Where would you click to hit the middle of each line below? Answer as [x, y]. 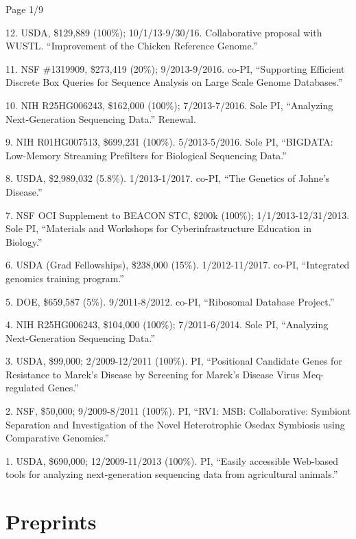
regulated [25, 388]
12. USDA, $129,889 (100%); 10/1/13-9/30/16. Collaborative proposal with [164, 32]
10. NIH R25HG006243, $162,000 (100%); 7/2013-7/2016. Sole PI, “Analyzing [169, 105]
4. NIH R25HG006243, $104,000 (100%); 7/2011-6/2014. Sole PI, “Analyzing [167, 324]
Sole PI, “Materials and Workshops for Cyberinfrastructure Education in [158, 228]
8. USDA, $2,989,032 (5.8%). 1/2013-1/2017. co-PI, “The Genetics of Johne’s [168, 178]
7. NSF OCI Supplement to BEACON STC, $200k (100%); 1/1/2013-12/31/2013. [178, 215]
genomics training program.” [65, 278]
